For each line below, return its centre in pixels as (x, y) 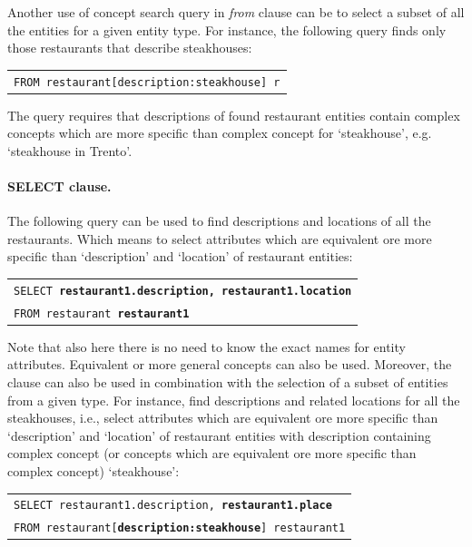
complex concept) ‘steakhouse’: (93, 471)
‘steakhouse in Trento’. (70, 150)
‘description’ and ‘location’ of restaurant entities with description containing (219, 435)
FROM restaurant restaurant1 (102, 313)
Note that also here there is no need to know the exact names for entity (206, 346)
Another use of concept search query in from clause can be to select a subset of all (236, 12)
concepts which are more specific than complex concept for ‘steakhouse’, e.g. (220, 133)
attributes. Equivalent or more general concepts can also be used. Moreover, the (230, 364)
